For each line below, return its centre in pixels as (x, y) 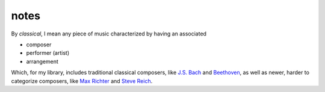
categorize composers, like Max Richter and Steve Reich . (82, 81)
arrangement (42, 61)
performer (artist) (48, 53)
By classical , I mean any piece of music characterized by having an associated (109, 34)
